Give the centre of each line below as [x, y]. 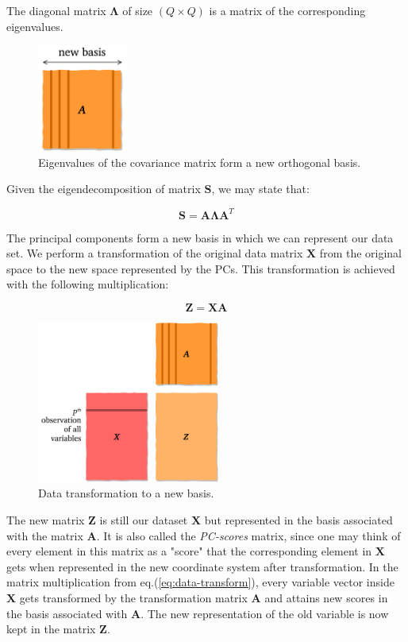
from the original [361, 253]
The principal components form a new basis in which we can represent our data [200, 237]
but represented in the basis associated [298, 519]
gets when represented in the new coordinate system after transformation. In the [202, 566]
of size [138, 10]
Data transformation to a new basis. [126, 493]
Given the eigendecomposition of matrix [104, 189]
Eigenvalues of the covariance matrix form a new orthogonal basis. [200, 162]
